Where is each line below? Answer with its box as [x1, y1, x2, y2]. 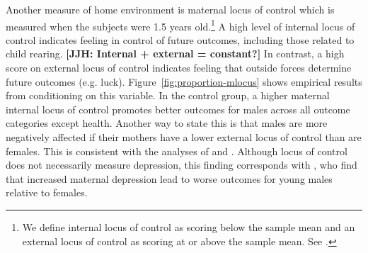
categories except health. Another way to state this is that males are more [6, 116, 328, 130]
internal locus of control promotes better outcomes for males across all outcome [6, 101, 350, 116]
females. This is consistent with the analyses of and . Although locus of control [6, 143, 347, 158]
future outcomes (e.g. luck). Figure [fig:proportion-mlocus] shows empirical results [6, 74, 362, 89]
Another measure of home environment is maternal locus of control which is [6, 2, 335, 16]
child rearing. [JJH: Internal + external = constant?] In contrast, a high [6, 46, 345, 61]
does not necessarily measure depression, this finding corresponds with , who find [6, 157, 357, 172]
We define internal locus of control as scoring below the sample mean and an [22, 219, 355, 234]
